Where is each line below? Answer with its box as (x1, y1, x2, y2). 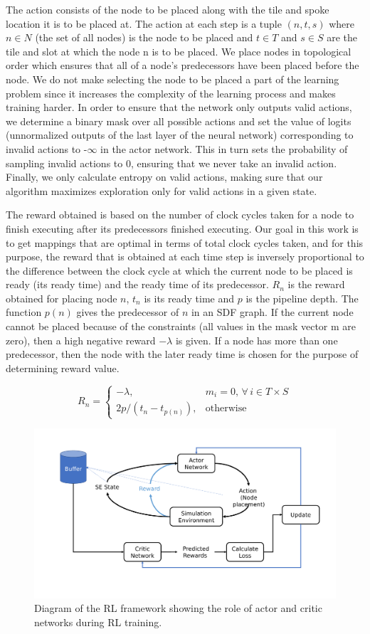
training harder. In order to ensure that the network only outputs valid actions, (6, 100, 352, 115)
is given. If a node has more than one (175, 332, 338, 347)
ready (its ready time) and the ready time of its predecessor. (6, 277, 269, 292)
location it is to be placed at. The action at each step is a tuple (6, 16, 282, 31)
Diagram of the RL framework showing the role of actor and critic (34, 601, 322, 615)
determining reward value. (6, 360, 120, 375)
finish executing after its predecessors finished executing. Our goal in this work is (6, 221, 359, 236)
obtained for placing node (6, 290, 117, 305)
